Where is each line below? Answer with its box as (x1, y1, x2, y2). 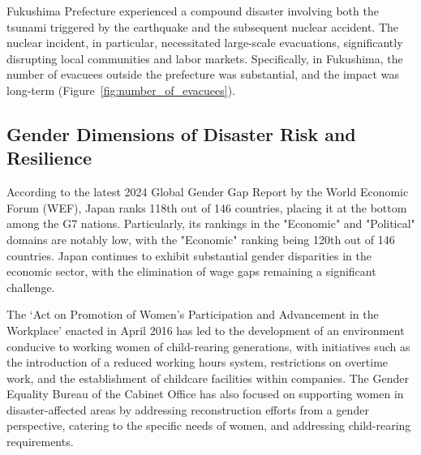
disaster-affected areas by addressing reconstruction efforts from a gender (6, 401, 369, 418)
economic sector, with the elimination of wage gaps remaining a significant (6, 263, 376, 280)
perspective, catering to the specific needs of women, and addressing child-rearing (6, 417, 411, 434)
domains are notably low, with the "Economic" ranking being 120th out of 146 (6, 230, 395, 247)
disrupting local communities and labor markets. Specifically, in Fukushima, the (6, 49, 403, 67)
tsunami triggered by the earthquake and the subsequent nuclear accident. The (6, 18, 398, 35)
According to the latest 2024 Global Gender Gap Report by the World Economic (6, 183, 409, 200)
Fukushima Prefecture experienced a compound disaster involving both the (6, 2, 379, 19)
